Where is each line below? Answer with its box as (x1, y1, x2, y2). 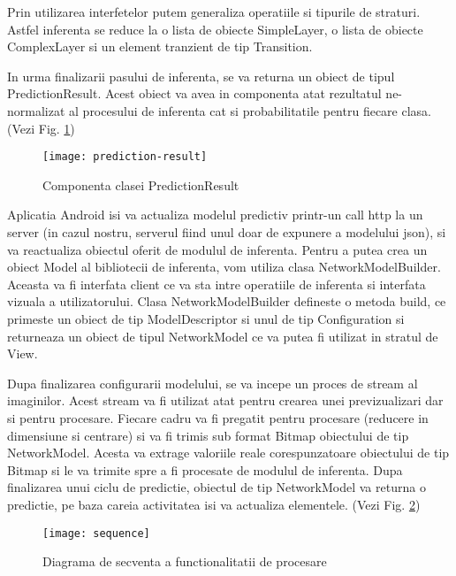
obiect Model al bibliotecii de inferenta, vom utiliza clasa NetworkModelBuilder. (7, 257, 441, 276)
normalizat (7, 101, 65, 119)
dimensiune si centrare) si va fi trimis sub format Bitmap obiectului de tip (7, 426, 409, 444)
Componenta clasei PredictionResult (42, 175, 239, 194)
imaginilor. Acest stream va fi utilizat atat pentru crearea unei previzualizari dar (7, 391, 444, 410)
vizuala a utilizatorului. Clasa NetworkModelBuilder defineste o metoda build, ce (7, 292, 446, 311)
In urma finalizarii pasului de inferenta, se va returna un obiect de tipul (7, 66, 395, 85)
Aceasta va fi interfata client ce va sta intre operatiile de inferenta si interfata (7, 274, 426, 293)
